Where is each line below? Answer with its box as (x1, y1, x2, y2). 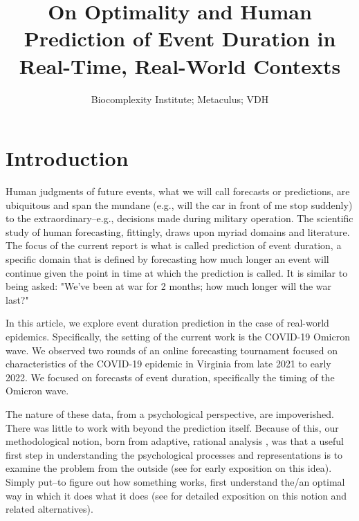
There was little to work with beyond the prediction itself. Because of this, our (6, 420, 339, 435)
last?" (6, 292, 29, 307)
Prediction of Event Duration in (24, 24, 336, 53)
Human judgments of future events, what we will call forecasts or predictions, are (6, 184, 350, 199)
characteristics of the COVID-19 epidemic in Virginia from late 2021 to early (6, 356, 331, 371)
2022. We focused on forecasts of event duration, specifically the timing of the (6, 369, 335, 384)
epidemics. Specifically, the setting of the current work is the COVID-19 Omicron (6, 329, 350, 343)
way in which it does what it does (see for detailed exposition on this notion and (6, 488, 347, 502)
